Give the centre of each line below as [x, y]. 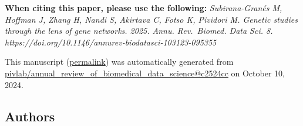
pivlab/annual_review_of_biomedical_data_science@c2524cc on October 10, [145, 73]
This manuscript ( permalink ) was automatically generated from [119, 62]
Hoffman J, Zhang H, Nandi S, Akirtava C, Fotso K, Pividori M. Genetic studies [151, 19]
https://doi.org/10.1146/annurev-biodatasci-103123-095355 [111, 42]
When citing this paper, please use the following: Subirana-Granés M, [144, 8]
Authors [30, 116]
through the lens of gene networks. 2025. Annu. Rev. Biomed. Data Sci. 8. [139, 31]
